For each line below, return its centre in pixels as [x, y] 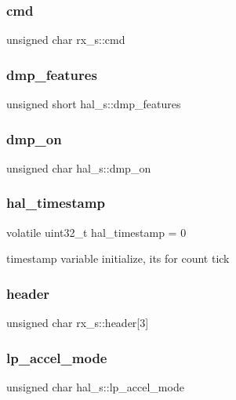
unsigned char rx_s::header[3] [78, 323]
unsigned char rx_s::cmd [66, 40]
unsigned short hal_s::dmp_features [94, 104]
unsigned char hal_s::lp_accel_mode [95, 386]
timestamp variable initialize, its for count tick [118, 258]
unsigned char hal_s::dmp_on [79, 167]
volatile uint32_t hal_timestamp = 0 [96, 232]
